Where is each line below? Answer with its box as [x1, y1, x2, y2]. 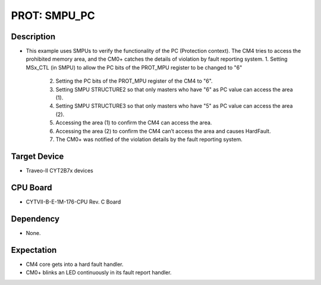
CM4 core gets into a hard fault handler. [26, 261, 124, 268]
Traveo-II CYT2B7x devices [26, 167, 93, 174]
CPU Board [11, 182, 52, 193]
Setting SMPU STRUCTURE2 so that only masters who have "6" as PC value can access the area [55, 86, 294, 93]
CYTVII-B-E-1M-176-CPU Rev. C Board [26, 198, 121, 205]
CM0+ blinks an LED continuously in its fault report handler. [26, 268, 172, 276]
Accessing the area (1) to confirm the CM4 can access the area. [55, 119, 212, 126]
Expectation [11, 245, 57, 255]
